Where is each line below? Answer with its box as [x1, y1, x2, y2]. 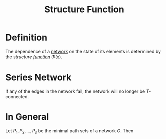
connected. [5, 93, 29, 99]
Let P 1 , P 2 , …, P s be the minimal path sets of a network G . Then [5, 127, 134, 135]
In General [5, 111, 49, 123]
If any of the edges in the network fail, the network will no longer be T [5, 88, 149, 94]
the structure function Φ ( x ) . [5, 54, 63, 60]
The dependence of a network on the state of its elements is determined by [5, 48, 161, 54]
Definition [5, 32, 48, 43]
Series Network [5, 72, 72, 83]
